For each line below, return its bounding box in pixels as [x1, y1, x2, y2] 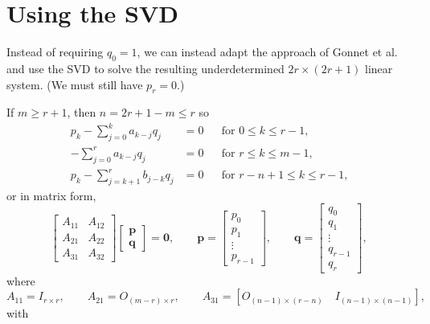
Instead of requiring [6, 43, 104, 60]
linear [365, 59, 393, 76]
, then [67, 104, 96, 121]
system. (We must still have [6, 76, 143, 92]
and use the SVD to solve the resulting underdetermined [6, 59, 285, 76]
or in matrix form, [6, 187, 96, 203]
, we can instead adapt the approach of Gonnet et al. [137, 43, 398, 60]
